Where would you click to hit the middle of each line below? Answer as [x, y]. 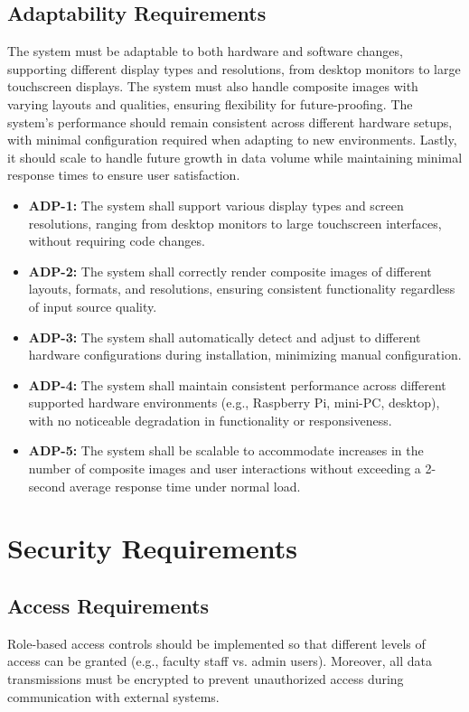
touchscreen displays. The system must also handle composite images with [213, 86]
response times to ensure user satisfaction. [124, 175]
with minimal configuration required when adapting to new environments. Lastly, [232, 140]
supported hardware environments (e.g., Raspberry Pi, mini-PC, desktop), [234, 403]
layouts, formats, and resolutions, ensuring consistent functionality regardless [242, 289]
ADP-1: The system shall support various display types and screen [216, 205]
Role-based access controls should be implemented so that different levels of [216, 643]
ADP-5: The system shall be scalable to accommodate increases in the [226, 450]
